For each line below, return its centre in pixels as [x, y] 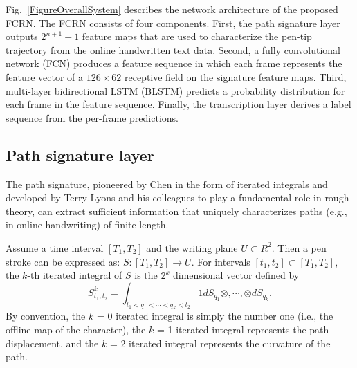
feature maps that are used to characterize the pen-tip [197, 36]
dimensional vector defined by [236, 275]
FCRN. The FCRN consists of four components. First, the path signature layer [173, 22]
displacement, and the [52, 343]
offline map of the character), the [76, 330]
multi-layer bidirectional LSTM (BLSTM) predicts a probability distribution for [175, 90]
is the [146, 275]
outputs [22, 36]
